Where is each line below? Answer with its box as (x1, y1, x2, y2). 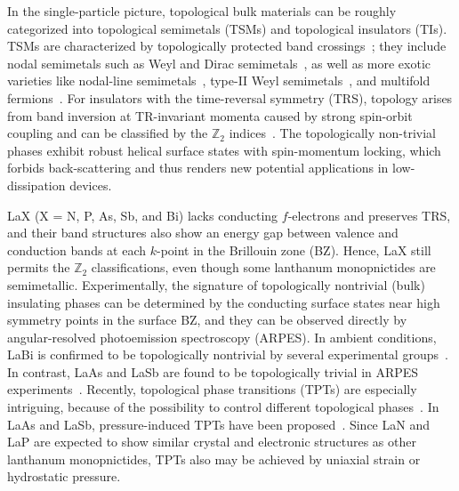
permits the (7, 258, 70, 277)
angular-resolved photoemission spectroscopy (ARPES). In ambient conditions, (7, 327, 437, 346)
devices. (69, 175, 112, 194)
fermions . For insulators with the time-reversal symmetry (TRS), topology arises (7, 88, 453, 107)
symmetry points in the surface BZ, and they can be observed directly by (7, 310, 407, 329)
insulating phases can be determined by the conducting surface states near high (7, 293, 440, 311)
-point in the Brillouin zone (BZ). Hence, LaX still (157, 240, 431, 259)
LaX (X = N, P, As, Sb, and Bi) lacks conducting (7, 205, 278, 224)
